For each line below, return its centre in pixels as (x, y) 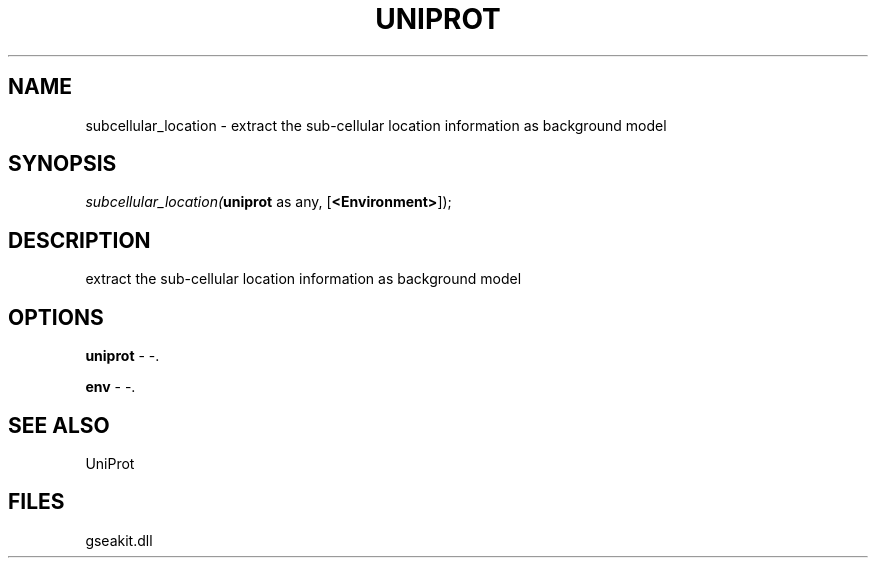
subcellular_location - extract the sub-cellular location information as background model (376, 125)
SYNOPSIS (62, 164)
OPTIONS (56, 317)
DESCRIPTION (79, 240)
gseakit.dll (119, 540)
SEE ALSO (59, 425)
